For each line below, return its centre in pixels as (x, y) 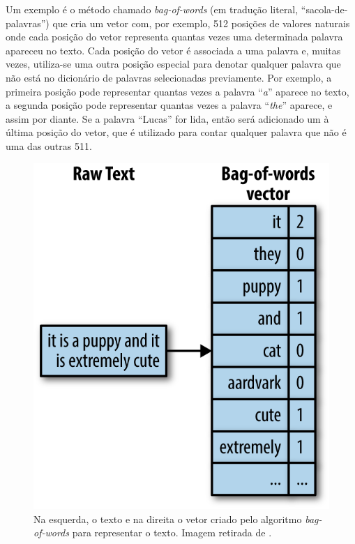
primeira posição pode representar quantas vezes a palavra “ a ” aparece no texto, (177, 91)
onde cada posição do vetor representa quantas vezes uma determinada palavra (174, 37)
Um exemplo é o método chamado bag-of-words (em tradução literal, (152, 9)
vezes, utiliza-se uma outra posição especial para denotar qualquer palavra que (173, 64)
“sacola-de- (324, 9)
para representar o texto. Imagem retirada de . (172, 532)
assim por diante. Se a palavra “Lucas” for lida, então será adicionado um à (167, 118)
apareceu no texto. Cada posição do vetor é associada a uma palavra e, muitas (173, 50)
